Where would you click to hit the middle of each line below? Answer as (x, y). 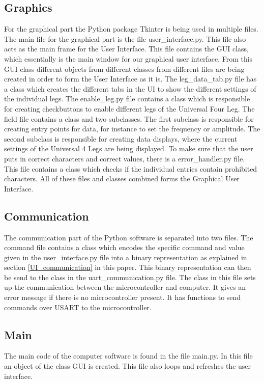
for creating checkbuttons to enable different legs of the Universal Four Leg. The (129, 108)
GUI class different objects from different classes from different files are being (124, 69)
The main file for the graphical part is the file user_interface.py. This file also (125, 38)
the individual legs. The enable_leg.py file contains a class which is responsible (127, 99)
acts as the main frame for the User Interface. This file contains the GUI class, (126, 49)
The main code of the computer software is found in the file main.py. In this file (128, 356)
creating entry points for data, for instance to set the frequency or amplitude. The (132, 129)
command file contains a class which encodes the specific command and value (124, 247)
